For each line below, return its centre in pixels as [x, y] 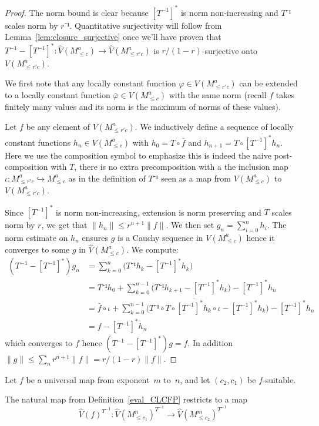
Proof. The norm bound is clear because [77, 12]
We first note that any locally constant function [90, 83]
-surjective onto [229, 50]
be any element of [58, 126]
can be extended [268, 83]
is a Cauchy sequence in [160, 237]
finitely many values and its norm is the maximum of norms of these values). [143, 107]
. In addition [210, 343]
